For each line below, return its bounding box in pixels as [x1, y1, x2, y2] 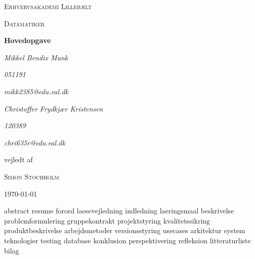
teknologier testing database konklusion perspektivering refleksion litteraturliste [4, 235, 251, 245]
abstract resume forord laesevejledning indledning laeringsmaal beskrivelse [4, 205, 234, 216]
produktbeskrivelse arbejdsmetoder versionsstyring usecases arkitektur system [4, 225, 245, 236]
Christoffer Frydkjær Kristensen [4, 103, 103, 114]
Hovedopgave [4, 35, 51, 46]
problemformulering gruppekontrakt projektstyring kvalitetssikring [4, 215, 210, 226]
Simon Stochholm [4, 171, 59, 181]
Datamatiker [4, 18, 45, 28]
